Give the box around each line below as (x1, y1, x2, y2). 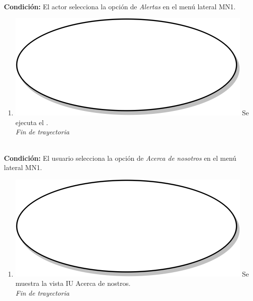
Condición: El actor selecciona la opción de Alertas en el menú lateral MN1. (4, 1, 236, 11)
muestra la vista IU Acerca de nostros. (15, 278, 131, 288)
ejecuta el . (15, 117, 48, 127)
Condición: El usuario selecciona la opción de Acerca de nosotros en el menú (4, 152, 236, 163)
